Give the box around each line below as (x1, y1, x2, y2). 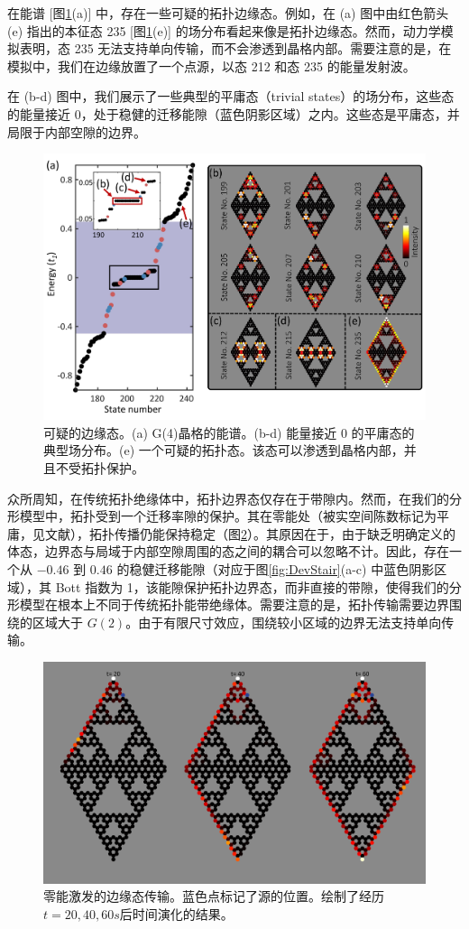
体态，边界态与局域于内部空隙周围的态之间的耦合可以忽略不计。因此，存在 (7, 542, 449, 561)
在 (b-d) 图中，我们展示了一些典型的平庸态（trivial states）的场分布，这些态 (7, 87, 455, 106)
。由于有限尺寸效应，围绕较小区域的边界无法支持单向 (125, 612, 442, 631)
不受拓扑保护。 (55, 459, 144, 478)
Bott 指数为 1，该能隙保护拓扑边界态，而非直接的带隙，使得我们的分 (55, 577, 462, 596)
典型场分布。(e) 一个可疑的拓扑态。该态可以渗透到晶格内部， (43, 441, 404, 460)
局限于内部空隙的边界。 (7, 122, 146, 141)
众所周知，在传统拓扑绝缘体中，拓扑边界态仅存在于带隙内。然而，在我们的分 (7, 488, 462, 507)
